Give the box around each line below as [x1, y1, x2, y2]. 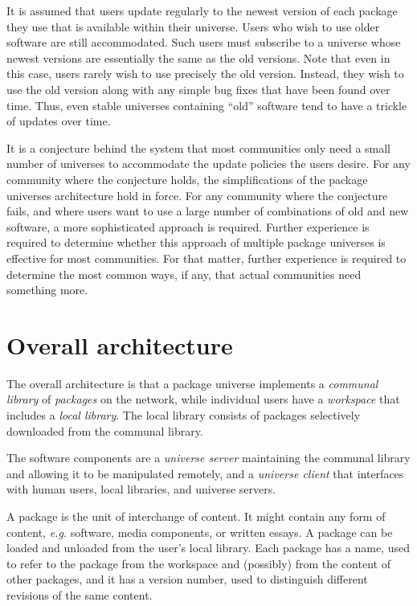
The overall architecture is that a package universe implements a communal [6, 375, 378, 391]
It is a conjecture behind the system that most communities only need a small [6, 139, 391, 156]
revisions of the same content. [6, 586, 153, 603]
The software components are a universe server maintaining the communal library [6, 449, 411, 466]
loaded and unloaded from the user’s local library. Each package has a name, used [6, 539, 410, 556]
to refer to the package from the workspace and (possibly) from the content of [6, 555, 390, 571]
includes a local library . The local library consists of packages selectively [6, 407, 361, 423]
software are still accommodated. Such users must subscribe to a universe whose [6, 34, 401, 51]
